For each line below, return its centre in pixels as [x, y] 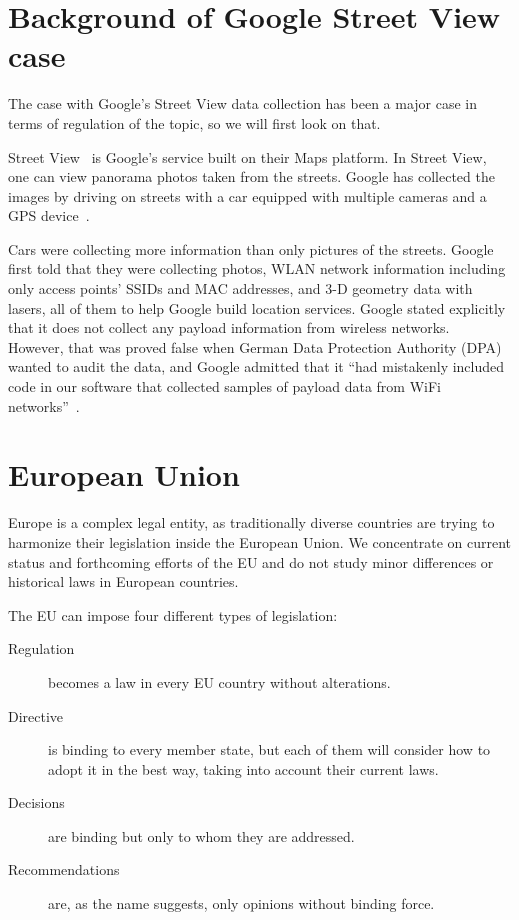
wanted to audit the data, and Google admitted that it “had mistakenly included [256, 366]
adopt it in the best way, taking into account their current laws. [243, 768]
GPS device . [49, 215]
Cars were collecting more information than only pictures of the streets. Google [251, 248]
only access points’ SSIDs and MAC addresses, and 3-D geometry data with [240, 288]
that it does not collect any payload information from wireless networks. [229, 327]
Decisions [36, 802]
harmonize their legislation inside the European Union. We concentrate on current [260, 541]
